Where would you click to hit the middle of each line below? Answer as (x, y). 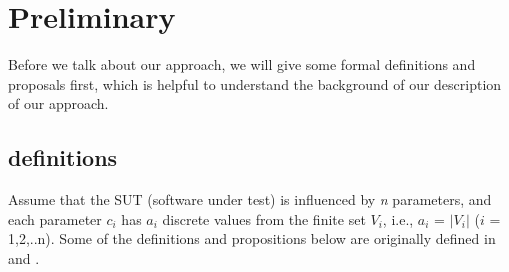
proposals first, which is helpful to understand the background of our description (255, 83)
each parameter (55, 218)
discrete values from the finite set (264, 218)
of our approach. (58, 103)
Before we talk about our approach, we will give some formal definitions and (242, 64)
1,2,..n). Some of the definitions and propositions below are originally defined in (252, 238)
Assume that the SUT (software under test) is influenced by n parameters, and (250, 199)
